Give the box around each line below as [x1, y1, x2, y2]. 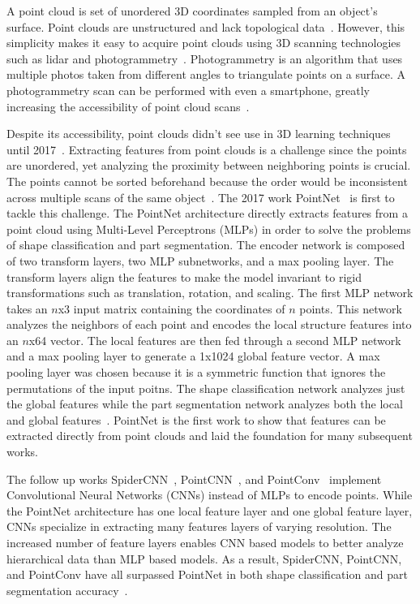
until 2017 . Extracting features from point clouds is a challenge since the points [6, 140, 407, 157]
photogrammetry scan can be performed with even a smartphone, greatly [6, 81, 370, 98]
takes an [6, 300, 48, 317]
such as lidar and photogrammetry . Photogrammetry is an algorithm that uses [6, 50, 403, 67]
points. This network [299, 300, 402, 317]
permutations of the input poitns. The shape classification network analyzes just [6, 379, 405, 396]
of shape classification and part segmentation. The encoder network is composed [6, 236, 405, 253]
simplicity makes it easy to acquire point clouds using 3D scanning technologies [6, 34, 401, 51]
